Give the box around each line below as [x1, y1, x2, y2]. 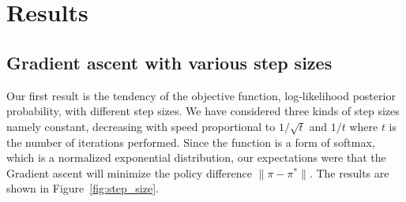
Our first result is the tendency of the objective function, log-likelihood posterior [6, 87, 396, 103]
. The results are [309, 164, 389, 181]
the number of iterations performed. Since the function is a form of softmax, [6, 133, 375, 150]
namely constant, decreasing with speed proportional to [6, 118, 276, 134]
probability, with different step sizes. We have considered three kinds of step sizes [6, 103, 400, 119]
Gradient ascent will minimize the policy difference [6, 164, 252, 181]
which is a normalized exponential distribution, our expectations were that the [6, 149, 386, 166]
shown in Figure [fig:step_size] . [6, 180, 159, 196]
